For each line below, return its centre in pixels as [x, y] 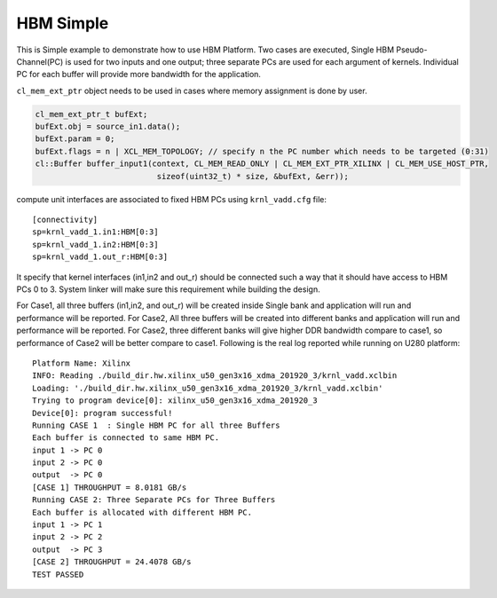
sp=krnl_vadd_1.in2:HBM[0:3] [95, 244]
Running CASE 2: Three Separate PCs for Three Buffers [154, 500]
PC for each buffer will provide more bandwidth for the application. [139, 75]
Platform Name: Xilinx [82, 363]
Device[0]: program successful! [103, 413]
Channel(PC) [40, 61]
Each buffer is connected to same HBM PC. [126, 438]
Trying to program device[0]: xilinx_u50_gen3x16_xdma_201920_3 [175, 401]
